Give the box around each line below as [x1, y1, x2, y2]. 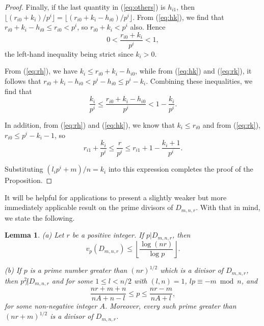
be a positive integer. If [72, 229, 144, 240]
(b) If [5, 265, 21, 275]
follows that [5, 75, 41, 86]
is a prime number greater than [30, 265, 127, 275]
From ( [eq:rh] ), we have [5, 65, 78, 76]
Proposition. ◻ [5, 175, 52, 185]
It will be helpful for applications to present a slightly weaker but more [5, 192, 227, 202]
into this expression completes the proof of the [108, 164, 253, 174]
